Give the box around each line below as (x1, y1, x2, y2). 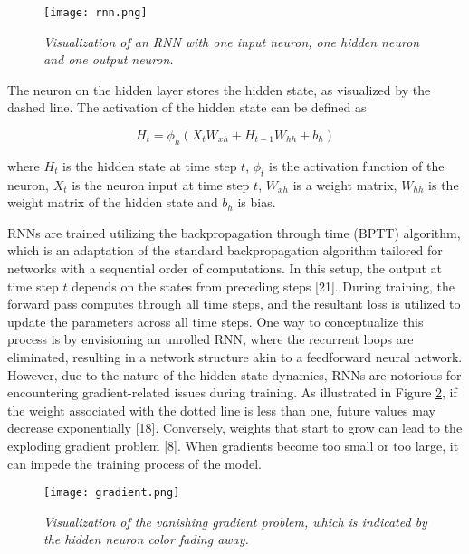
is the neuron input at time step (72, 175, 250, 194)
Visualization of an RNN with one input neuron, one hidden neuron (43, 32, 420, 51)
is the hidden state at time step (62, 156, 237, 175)
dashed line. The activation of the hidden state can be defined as (7, 98, 367, 117)
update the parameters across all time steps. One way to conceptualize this (7, 311, 424, 330)
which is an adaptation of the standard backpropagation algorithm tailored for (7, 241, 443, 260)
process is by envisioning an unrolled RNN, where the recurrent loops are (7, 330, 414, 349)
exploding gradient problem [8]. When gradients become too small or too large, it (7, 435, 459, 454)
